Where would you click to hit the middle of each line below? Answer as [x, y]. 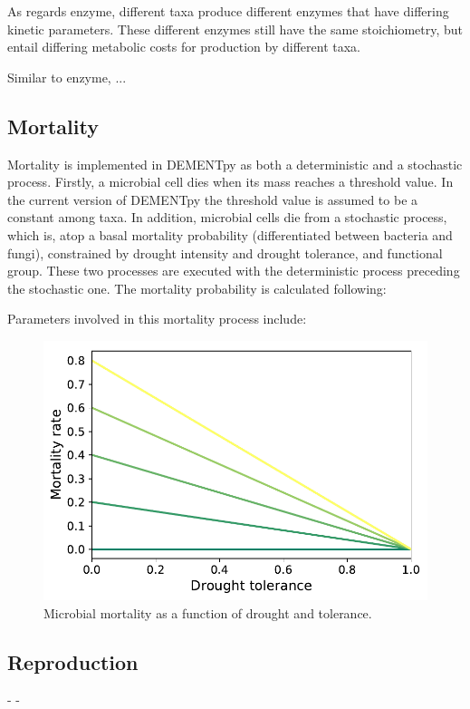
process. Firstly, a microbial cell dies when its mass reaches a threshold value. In [230, 182]
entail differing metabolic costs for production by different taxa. [184, 47]
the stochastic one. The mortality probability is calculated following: [197, 288]
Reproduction [73, 661]
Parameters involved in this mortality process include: [157, 319]
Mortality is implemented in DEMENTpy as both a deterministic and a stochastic [235, 164]
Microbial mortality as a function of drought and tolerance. [208, 612]
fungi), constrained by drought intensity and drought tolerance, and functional [225, 253]
